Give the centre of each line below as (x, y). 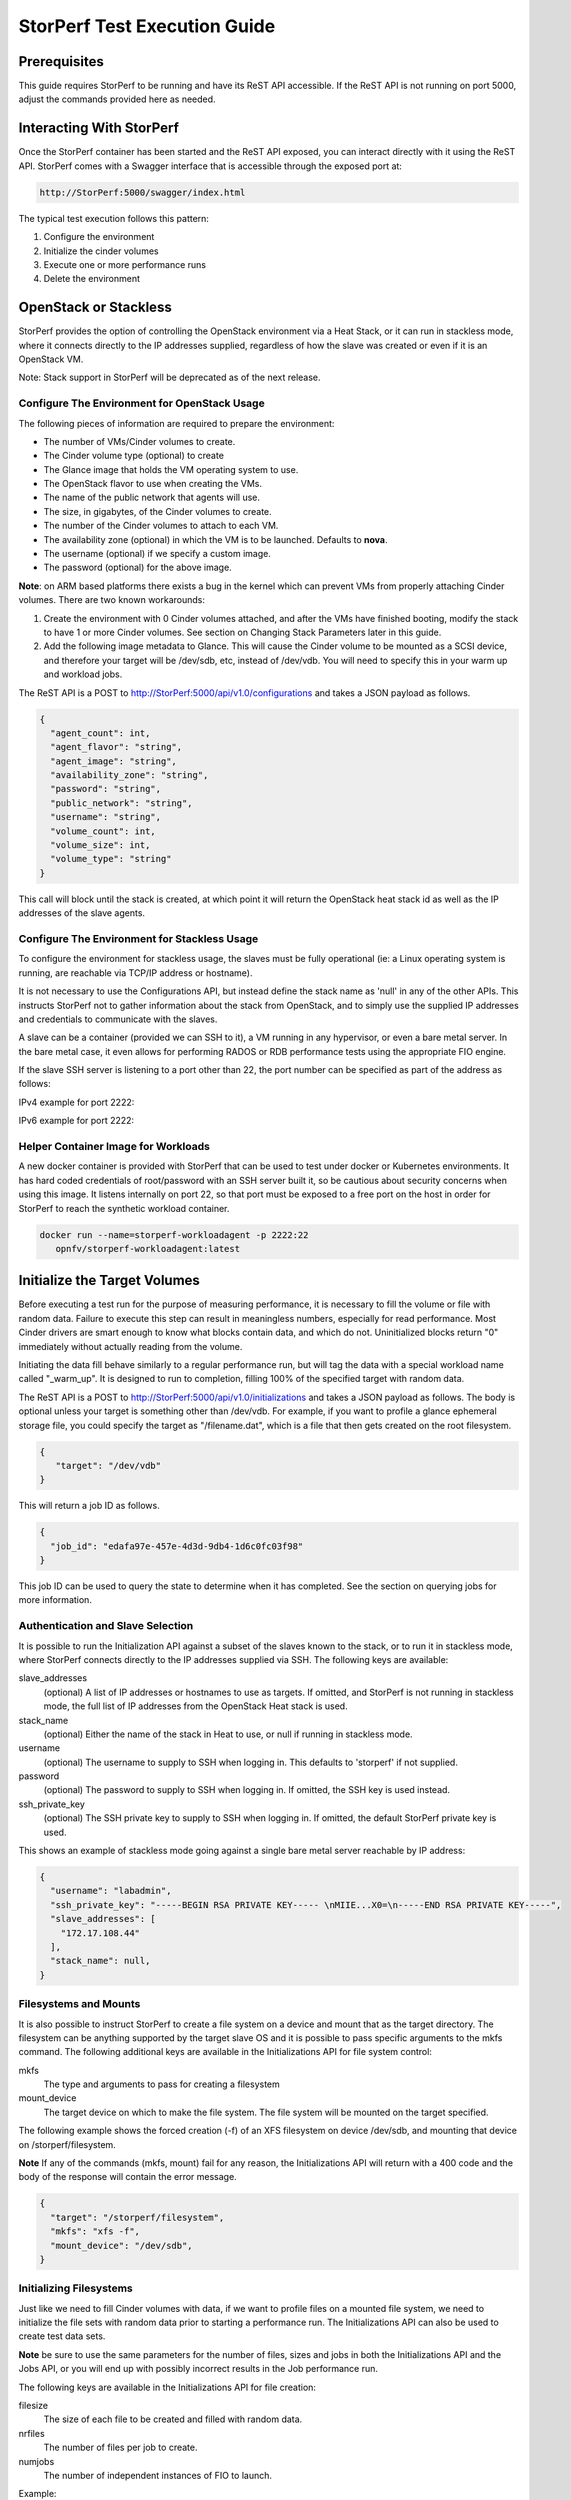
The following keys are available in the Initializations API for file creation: (167, 2387)
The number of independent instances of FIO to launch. (157, 2475)
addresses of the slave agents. (81, 913)
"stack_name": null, (100, 1961)
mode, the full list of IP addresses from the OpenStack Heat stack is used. (196, 1706)
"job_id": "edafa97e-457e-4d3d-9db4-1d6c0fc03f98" (177, 1546)
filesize (33, 2406)
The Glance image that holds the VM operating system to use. (171, 469)
